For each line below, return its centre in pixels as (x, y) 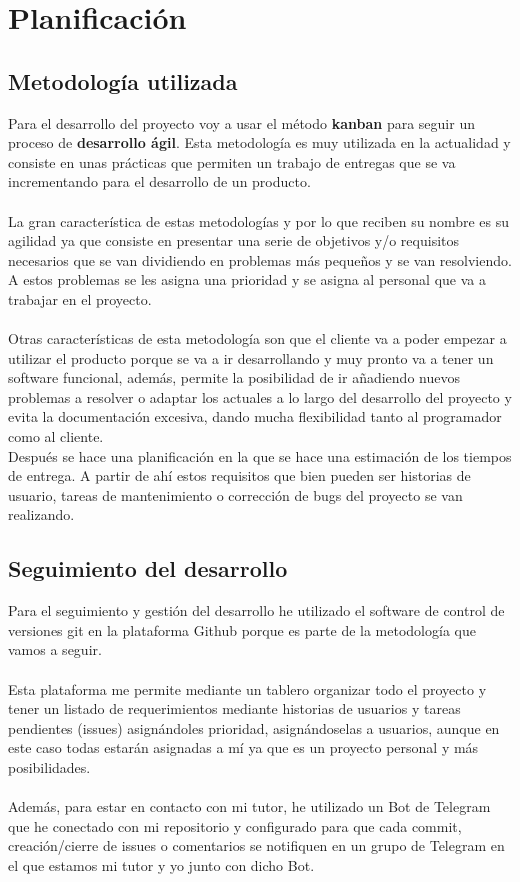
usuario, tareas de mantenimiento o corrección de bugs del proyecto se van (235, 494)
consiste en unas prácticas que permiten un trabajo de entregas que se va (232, 161)
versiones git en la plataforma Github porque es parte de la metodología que (242, 629)
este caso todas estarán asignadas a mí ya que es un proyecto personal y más (243, 747)
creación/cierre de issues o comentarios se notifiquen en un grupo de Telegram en (256, 845)
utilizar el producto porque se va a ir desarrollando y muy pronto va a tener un (251, 357)
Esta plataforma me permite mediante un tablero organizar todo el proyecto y (247, 688)
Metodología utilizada (123, 80)
